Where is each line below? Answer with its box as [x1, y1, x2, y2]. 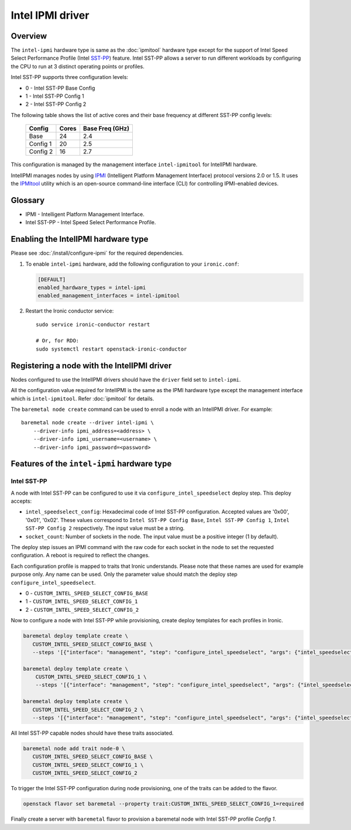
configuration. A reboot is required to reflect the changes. [11, 552, 150, 559]
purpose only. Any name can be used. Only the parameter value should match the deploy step [11, 571, 238, 578]
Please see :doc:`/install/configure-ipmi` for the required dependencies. [11, 249, 184, 257]
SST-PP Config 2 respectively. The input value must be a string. [25, 524, 185, 532]
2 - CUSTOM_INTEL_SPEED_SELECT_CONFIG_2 [25, 606, 139, 613]
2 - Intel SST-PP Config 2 [25, 101, 87, 108]
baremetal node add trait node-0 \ [23, 745, 125, 752]
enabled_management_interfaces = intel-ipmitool [37, 293, 180, 299]
